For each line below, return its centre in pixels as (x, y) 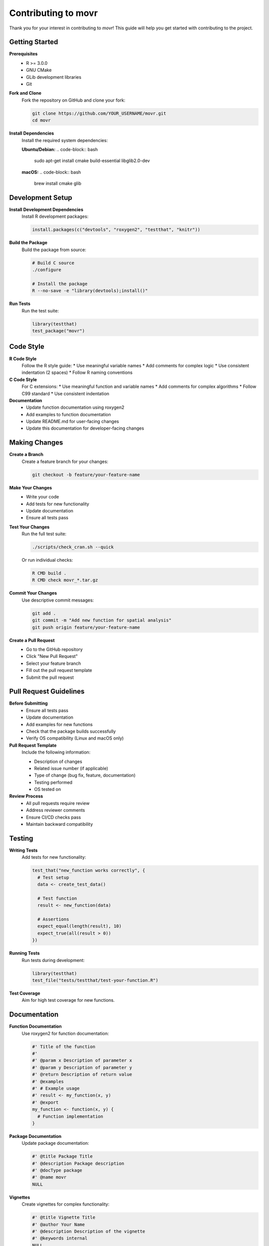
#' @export (45, 1102)
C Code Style (23, 379)
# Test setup (53, 877)
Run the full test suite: (44, 534)
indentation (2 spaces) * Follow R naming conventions (77, 373)
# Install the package (60, 284)
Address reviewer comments (56, 810)
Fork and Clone (25, 93)
